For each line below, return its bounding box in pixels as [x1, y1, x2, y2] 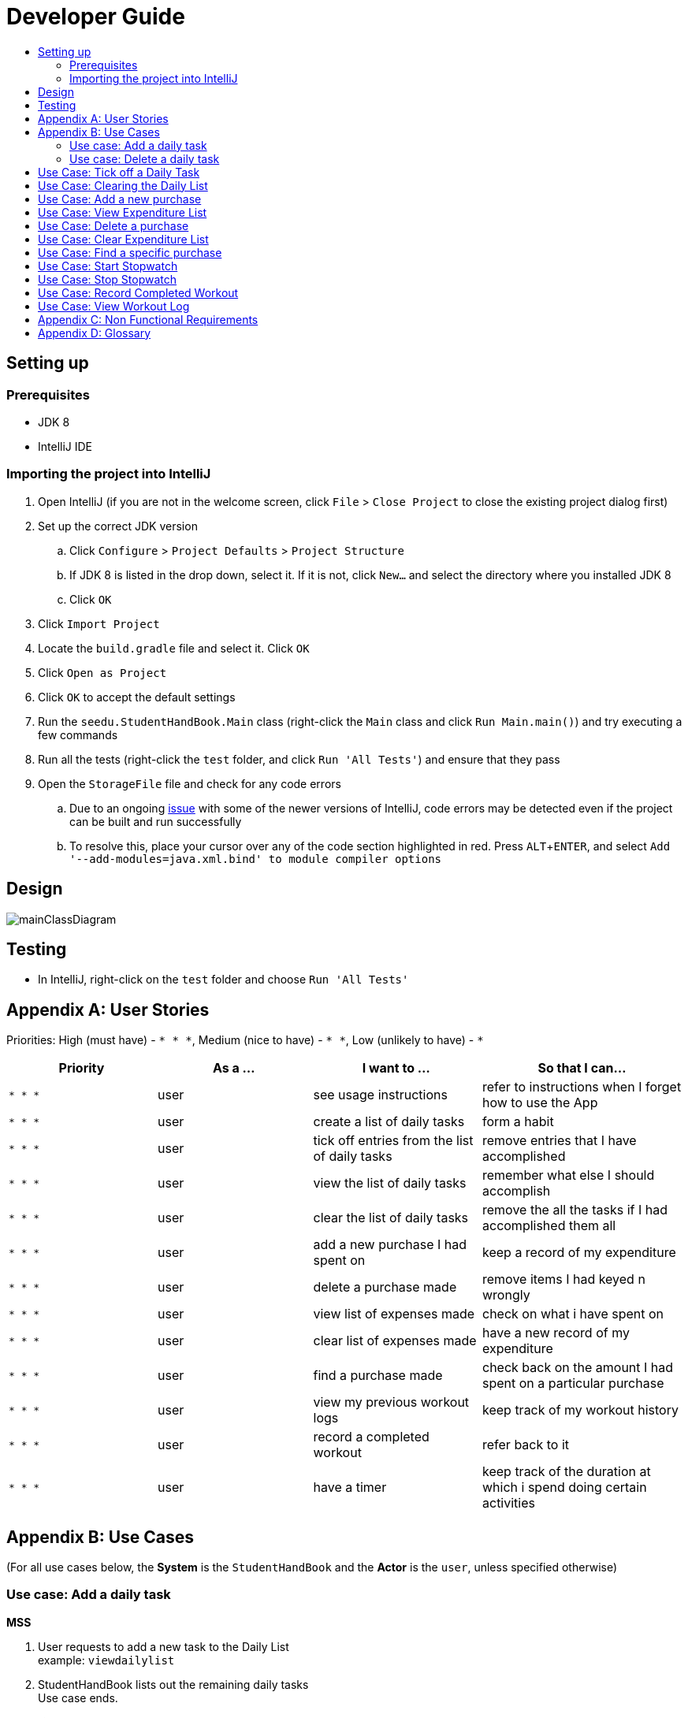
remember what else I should [482, 1167, 655, 1184]
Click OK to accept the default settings [38, 690, 236, 704]
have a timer [313, 1479, 387, 1496]
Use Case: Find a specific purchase [38, 245, 222, 259]
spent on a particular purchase [482, 1375, 664, 1392]
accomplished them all [482, 1218, 616, 1234]
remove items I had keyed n [482, 1271, 645, 1288]
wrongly [482, 1287, 530, 1303]
